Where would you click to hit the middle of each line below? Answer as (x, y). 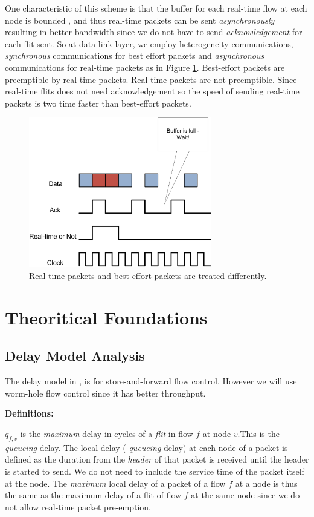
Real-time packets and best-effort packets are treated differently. (148, 276)
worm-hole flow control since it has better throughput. (105, 393)
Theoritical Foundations (106, 317)
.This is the (258, 434)
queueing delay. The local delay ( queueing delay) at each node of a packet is (146, 447)
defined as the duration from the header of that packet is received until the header (157, 459)
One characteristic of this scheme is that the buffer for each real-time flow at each (156, 8)
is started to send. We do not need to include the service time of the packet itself (155, 471)
